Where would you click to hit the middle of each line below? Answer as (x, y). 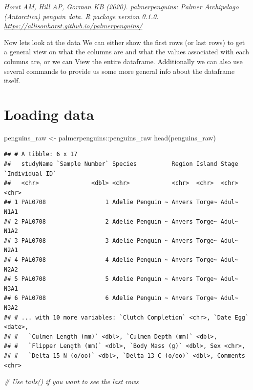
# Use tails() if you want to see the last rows (71, 381)
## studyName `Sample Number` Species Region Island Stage (121, 164)
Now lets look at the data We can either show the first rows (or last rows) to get (125, 42)
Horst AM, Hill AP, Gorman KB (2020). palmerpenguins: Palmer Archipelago (121, 6)
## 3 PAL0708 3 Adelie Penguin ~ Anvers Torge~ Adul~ (121, 241)
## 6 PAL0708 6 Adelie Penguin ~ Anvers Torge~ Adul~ (121, 298)
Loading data (49, 114)
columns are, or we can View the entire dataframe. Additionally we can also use (123, 61)
